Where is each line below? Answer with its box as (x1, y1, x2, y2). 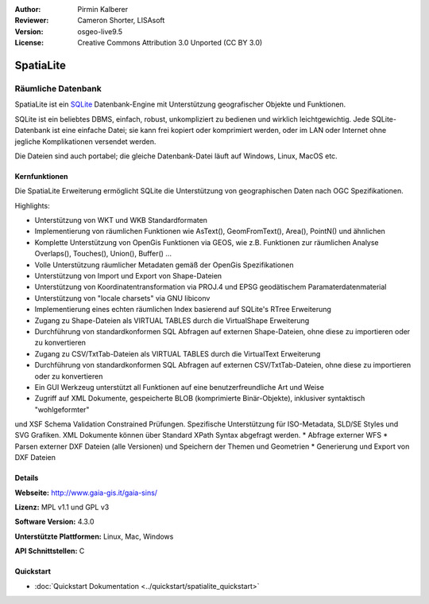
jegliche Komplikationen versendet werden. (14, 136, 157, 146)
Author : (14, 5, 41, 14)
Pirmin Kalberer (77, 5, 129, 14)
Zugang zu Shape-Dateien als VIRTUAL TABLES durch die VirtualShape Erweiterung (34, 315, 310, 325)
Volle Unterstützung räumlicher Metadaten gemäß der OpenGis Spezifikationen (34, 259, 294, 270)
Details (14, 473, 39, 483)
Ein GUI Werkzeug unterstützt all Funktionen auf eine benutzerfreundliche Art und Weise (34, 382, 325, 392)
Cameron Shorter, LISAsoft (77, 16, 165, 25)
